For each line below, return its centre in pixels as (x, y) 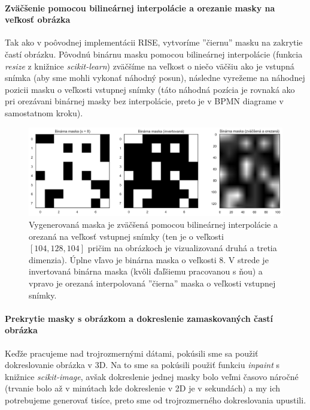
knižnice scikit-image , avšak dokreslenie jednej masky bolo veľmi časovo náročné (152, 376)
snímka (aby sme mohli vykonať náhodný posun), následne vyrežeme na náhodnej (155, 78)
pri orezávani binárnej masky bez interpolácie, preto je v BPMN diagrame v (144, 101)
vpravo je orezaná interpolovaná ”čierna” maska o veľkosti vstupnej (152, 283)
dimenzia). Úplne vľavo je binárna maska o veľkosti (123, 259)
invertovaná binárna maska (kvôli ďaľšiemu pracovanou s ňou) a (146, 271)
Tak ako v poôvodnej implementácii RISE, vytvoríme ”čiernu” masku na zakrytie (154, 42)
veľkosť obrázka (38, 19)
